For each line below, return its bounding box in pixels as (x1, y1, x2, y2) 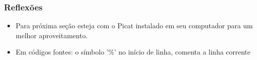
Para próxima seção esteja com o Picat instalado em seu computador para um (15, 20, 253, 31)
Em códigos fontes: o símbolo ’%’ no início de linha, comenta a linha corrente (15, 47, 251, 57)
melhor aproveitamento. (15, 30, 88, 40)
